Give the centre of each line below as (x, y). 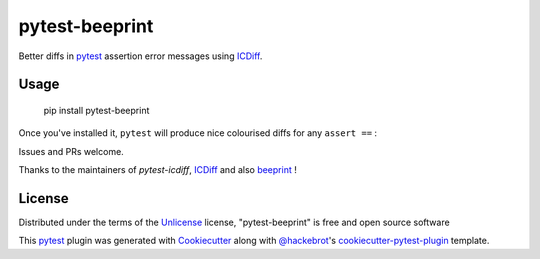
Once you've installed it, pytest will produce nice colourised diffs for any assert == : (198, 133)
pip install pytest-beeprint (96, 110)
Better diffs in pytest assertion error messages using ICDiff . (140, 56)
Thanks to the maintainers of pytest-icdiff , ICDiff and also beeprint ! (157, 170)
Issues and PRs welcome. (71, 151)
